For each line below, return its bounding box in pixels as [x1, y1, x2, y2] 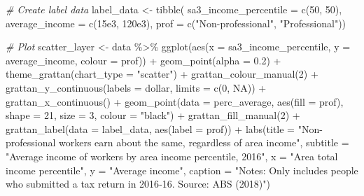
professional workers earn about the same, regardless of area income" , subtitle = [6, 135, 349, 150]
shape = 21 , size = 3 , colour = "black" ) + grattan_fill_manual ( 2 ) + [6, 108, 300, 122]
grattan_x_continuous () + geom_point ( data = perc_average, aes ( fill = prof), [6, 94, 344, 108]
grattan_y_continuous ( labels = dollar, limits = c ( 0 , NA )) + [6, 80, 267, 94]
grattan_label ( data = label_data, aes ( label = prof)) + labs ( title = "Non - [6, 121, 323, 136]
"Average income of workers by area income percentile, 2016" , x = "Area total [6, 148, 338, 163]
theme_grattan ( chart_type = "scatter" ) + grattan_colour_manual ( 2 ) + [6, 66, 318, 81]
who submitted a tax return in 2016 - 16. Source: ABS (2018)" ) [6, 176, 270, 191]
